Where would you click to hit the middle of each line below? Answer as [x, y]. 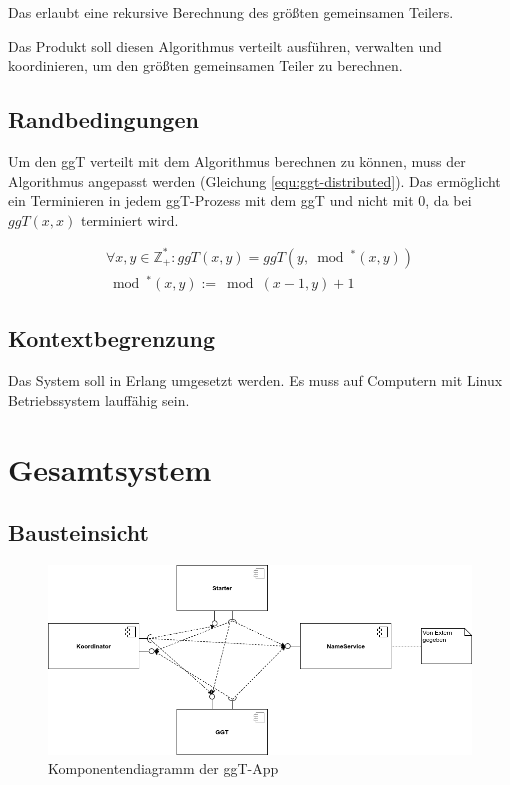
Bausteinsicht [78, 532]
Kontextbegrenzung [111, 338]
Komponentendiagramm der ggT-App [163, 768]
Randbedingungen [103, 119]
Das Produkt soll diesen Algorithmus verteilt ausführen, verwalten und [225, 45]
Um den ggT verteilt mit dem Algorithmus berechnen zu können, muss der [237, 160]
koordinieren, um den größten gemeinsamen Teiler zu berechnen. [205, 65]
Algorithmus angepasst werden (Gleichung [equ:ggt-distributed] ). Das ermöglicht [254, 180]
